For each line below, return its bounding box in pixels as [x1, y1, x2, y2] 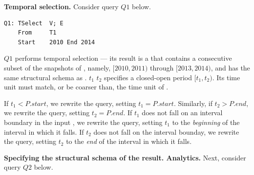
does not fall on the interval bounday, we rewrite [93, 126, 239, 137]
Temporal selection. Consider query [4, 1, 119, 11]
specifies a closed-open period [104, 72, 192, 82]
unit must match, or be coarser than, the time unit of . [4, 82, 169, 92]
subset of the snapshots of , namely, [4, 62, 111, 72]
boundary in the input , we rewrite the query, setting [4, 117, 163, 127]
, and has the [211, 62, 250, 72]
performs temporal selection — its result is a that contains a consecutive [15, 53, 232, 63]
